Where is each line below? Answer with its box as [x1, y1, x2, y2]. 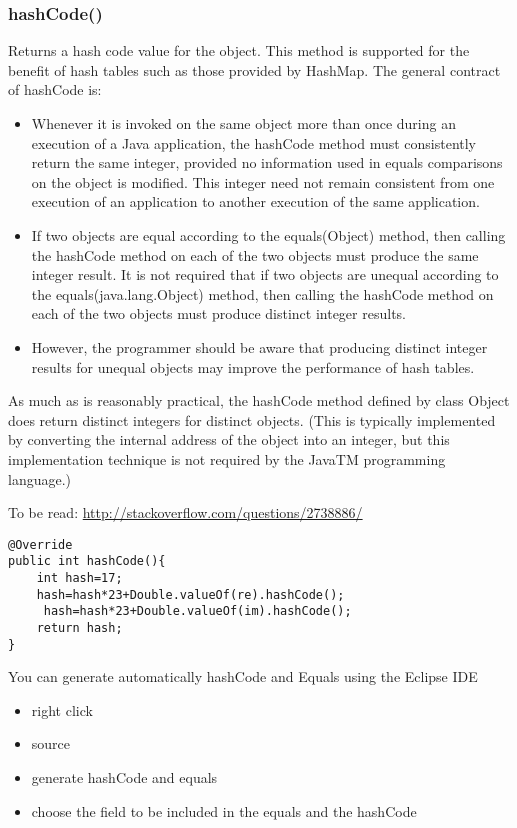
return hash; [36, 620, 123, 635]
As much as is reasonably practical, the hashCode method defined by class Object [8, 390, 510, 411]
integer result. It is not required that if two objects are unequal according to [31, 264, 499, 285]
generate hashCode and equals [31, 767, 218, 788]
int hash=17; [36, 571, 123, 585]
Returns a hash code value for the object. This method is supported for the [8, 40, 470, 61]
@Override [8, 537, 73, 552]
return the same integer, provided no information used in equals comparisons [31, 152, 503, 173]
